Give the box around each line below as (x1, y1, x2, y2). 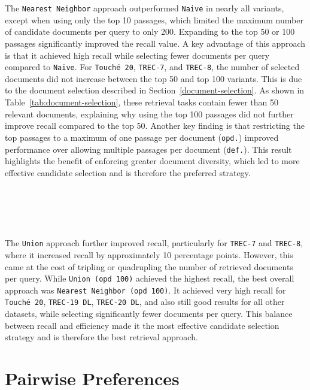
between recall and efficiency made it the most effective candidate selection (5, 319, 279, 331)
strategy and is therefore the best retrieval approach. (5, 331, 198, 343)
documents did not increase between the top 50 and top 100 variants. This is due (5, 72, 302, 84)
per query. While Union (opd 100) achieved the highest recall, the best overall (5, 272, 294, 285)
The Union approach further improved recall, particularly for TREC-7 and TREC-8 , (5, 237, 303, 249)
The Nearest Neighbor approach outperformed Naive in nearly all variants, (5, 2, 284, 14)
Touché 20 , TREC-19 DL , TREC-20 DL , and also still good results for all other (5, 295, 285, 308)
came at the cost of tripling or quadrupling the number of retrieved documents (5, 260, 293, 273)
